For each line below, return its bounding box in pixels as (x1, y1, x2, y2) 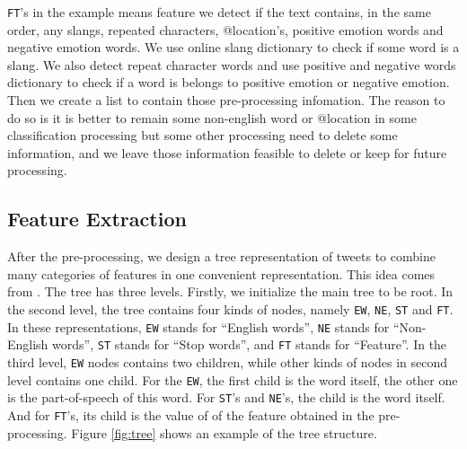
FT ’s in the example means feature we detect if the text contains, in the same (7, 3, 431, 21)
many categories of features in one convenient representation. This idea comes (7, 264, 436, 283)
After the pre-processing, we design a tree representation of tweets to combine (7, 247, 436, 266)
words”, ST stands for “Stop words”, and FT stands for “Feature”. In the (52, 335, 447, 354)
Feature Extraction (7, 205, 187, 233)
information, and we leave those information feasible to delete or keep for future (7, 143, 447, 162)
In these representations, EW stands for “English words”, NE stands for (7, 317, 390, 336)
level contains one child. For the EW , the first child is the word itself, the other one (7, 370, 458, 389)
